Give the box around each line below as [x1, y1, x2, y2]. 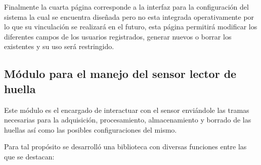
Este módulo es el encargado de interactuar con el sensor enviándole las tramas [4, 104, 249, 115]
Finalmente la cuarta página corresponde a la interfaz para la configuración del [4, 2, 249, 12]
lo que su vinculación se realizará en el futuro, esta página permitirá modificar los [4, 21, 257, 32]
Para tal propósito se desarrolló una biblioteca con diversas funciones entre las [4, 141, 247, 152]
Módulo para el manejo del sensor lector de [4, 66, 237, 81]
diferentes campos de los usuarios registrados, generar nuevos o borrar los [4, 31, 232, 42]
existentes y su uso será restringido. [4, 41, 114, 52]
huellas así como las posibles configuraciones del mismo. [4, 124, 177, 135]
